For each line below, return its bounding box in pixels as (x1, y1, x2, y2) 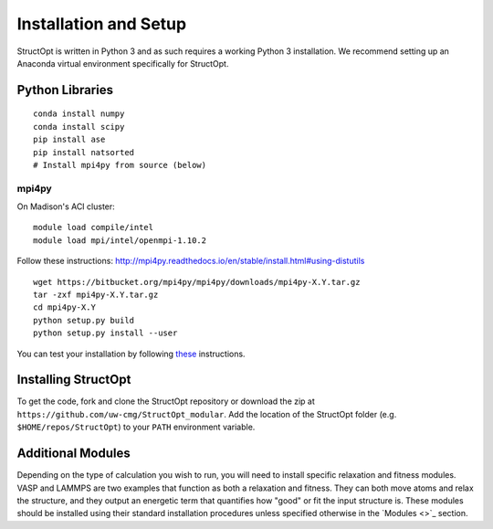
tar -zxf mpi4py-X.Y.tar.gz (33, 290, 159, 300)
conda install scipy (33, 122, 125, 132)
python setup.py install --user (33, 328, 178, 338)
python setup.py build (33, 315, 135, 325)
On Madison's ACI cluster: (16, 201, 116, 212)
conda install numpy (33, 109, 125, 119)
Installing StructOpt (16, 372, 131, 387)
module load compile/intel (33, 222, 154, 233)
